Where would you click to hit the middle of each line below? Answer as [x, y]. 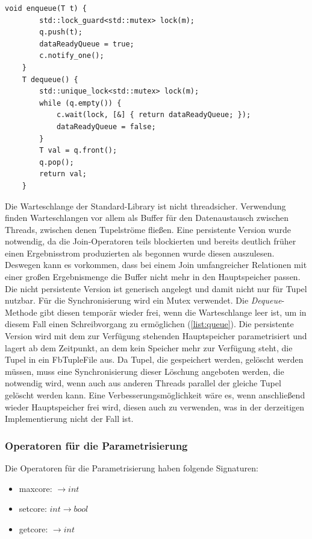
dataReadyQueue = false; [106, 126]
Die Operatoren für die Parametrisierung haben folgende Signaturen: [132, 468]
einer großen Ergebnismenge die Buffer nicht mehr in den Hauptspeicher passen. [153, 277]
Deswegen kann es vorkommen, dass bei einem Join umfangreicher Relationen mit [156, 265]
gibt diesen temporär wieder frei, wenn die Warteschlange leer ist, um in [173, 312]
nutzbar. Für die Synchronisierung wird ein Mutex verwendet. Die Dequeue [143, 300]
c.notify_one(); [72, 56]
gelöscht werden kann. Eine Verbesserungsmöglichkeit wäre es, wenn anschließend [155, 395]
